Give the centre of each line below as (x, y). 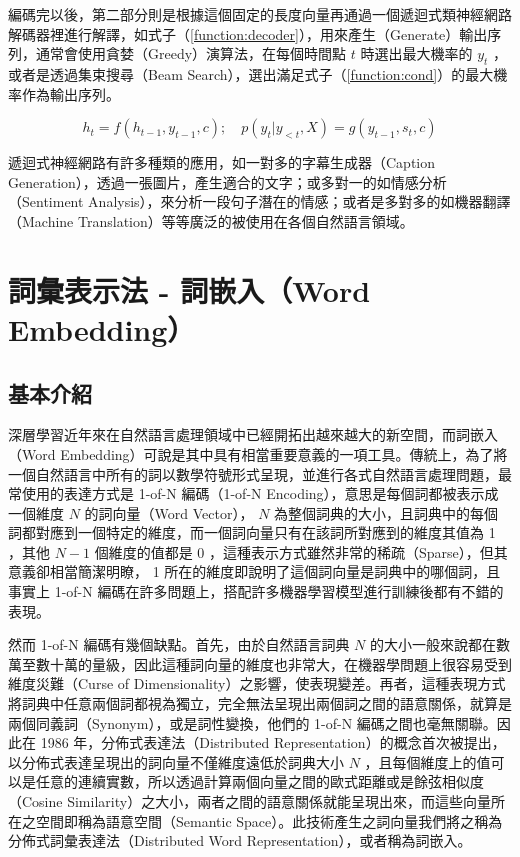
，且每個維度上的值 (427, 761)
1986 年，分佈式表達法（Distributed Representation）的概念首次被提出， (273, 742)
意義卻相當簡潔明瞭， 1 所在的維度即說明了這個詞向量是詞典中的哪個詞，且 (254, 571)
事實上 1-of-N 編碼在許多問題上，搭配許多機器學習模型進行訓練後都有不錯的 (256, 591)
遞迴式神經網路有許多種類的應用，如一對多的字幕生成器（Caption (222, 162)
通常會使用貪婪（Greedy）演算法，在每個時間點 (191, 53)
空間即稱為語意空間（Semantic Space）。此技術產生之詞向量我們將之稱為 (269, 820)
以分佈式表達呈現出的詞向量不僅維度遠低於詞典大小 (176, 761)
